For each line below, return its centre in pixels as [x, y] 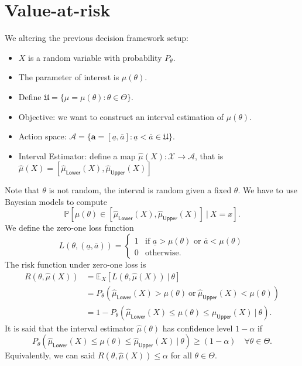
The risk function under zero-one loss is [75, 264]
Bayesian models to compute [56, 201]
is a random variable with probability [95, 57]
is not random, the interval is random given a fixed [140, 190]
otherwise [162, 253]
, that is [209, 155]
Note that [22, 190]
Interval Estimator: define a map [77, 155]
